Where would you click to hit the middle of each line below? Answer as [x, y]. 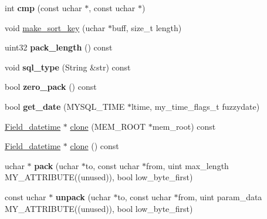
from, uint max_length [187, 165]
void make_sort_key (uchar [55, 27]
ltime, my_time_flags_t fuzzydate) [195, 106]
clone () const [94, 146]
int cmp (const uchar [43, 8]
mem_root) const [184, 126]
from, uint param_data [220, 196]
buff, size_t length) [147, 27]
